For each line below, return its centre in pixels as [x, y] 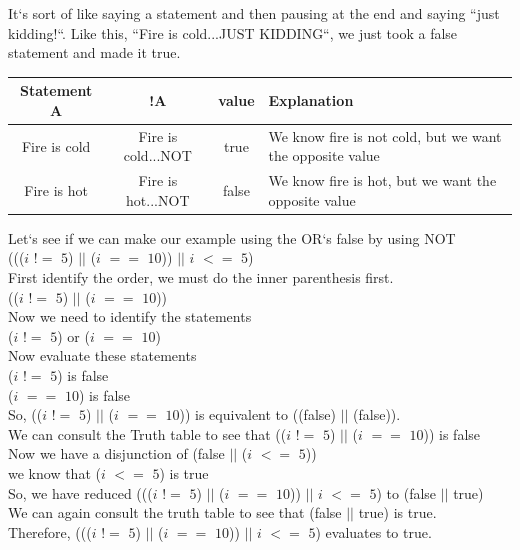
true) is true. [397, 512]
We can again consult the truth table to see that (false [175, 512]
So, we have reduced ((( [80, 492]
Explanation [311, 100]
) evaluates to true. [373, 531]
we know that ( [54, 472]
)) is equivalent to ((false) [257, 414]
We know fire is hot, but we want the [382, 180]
